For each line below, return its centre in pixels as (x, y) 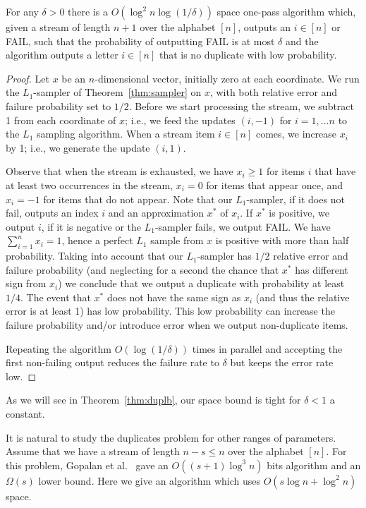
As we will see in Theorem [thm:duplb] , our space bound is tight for (153, 400)
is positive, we (299, 213)
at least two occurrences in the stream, (90, 185)
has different (322, 269)
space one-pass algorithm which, (286, 11)
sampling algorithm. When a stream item (126, 134)
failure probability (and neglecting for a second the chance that (142, 269)
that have (335, 171)
